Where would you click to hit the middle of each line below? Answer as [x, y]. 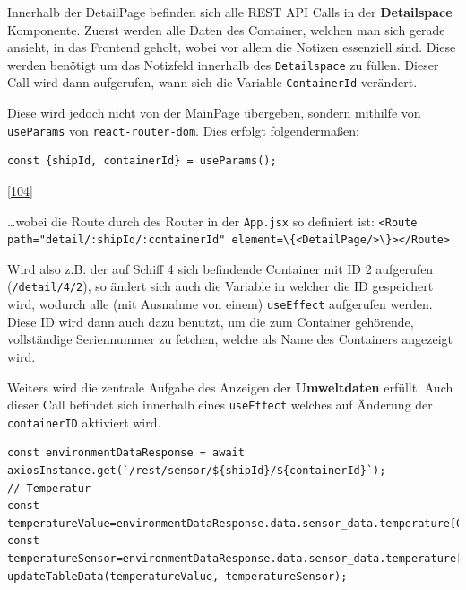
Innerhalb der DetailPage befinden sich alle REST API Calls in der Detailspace [230, 12]
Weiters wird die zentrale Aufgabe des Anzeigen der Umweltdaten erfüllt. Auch [230, 387]
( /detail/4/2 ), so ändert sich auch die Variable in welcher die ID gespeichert [220, 286]
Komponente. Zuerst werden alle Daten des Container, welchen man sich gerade [226, 29]
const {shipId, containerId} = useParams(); [142, 161]
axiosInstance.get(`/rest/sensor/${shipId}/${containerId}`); [197, 471]
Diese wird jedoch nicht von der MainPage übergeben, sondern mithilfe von [214, 113]
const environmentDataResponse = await [126, 453]
